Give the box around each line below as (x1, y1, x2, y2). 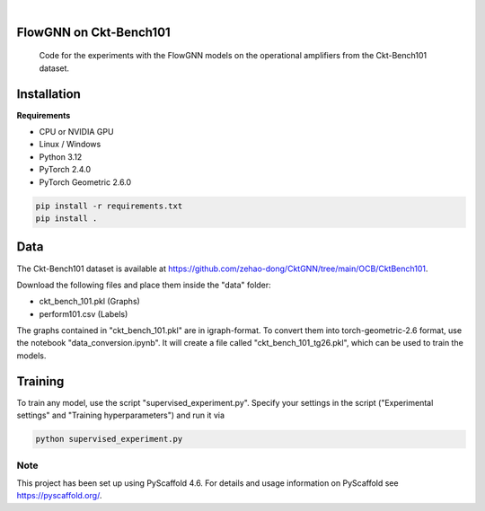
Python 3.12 (39, 151, 83, 162)
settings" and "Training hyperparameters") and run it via (16, 410, 225, 421)
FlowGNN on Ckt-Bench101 (16, 24, 171, 40)
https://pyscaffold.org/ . (16, 490, 102, 501)
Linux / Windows (39, 139, 101, 150)
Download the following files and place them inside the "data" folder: (16, 279, 271, 290)
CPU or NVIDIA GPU (39, 127, 114, 137)
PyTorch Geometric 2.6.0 (39, 176, 132, 188)
